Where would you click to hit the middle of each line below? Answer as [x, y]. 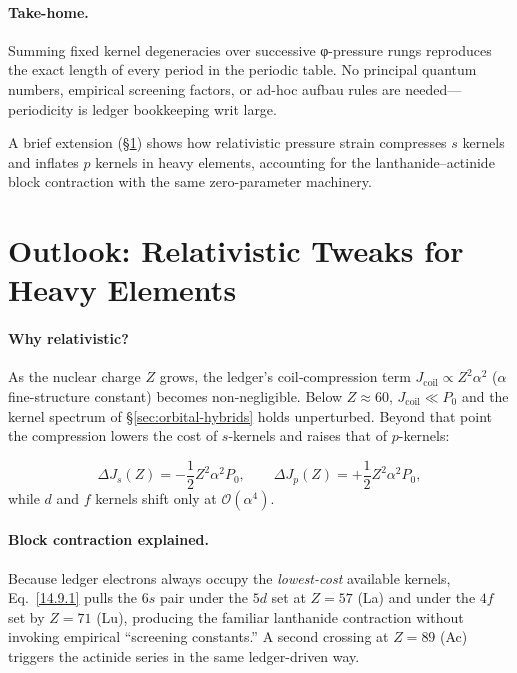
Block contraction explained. [108, 539]
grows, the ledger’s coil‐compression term [285, 376]
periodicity [41, 108]
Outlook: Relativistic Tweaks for [236, 250]
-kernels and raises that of [307, 435]
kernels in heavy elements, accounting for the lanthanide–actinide [295, 161]
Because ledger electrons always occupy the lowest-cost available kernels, [229, 577]
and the [485, 395]
